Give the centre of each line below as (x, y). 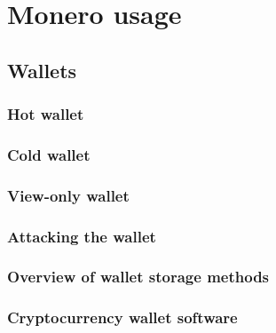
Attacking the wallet (82, 236)
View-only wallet (68, 195)
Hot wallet (46, 114)
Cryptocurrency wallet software (122, 317)
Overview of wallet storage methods (138, 277)
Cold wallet (49, 154)
